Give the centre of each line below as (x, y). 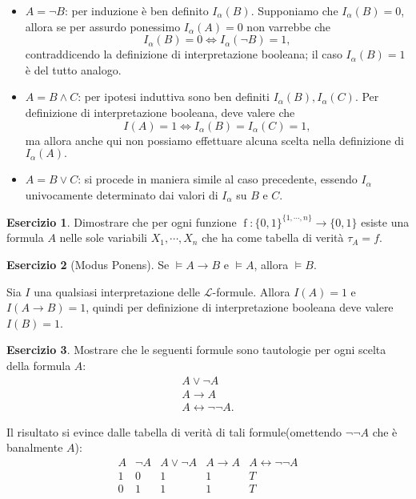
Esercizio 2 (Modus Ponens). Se (88, 265)
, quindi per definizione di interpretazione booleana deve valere (240, 307)
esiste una (385, 221)
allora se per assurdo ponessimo (103, 26)
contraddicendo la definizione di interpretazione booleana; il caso (184, 54)
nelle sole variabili (103, 237)
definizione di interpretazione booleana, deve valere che (160, 112)
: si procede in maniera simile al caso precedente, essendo (218, 179)
